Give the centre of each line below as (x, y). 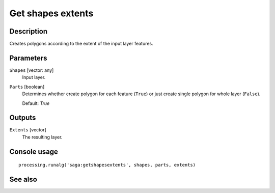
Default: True (36, 103)
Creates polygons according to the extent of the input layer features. (81, 44)
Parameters (28, 58)
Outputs (23, 118)
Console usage (34, 151)
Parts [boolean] (27, 87)
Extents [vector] (28, 130)
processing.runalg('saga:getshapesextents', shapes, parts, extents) (107, 165)
